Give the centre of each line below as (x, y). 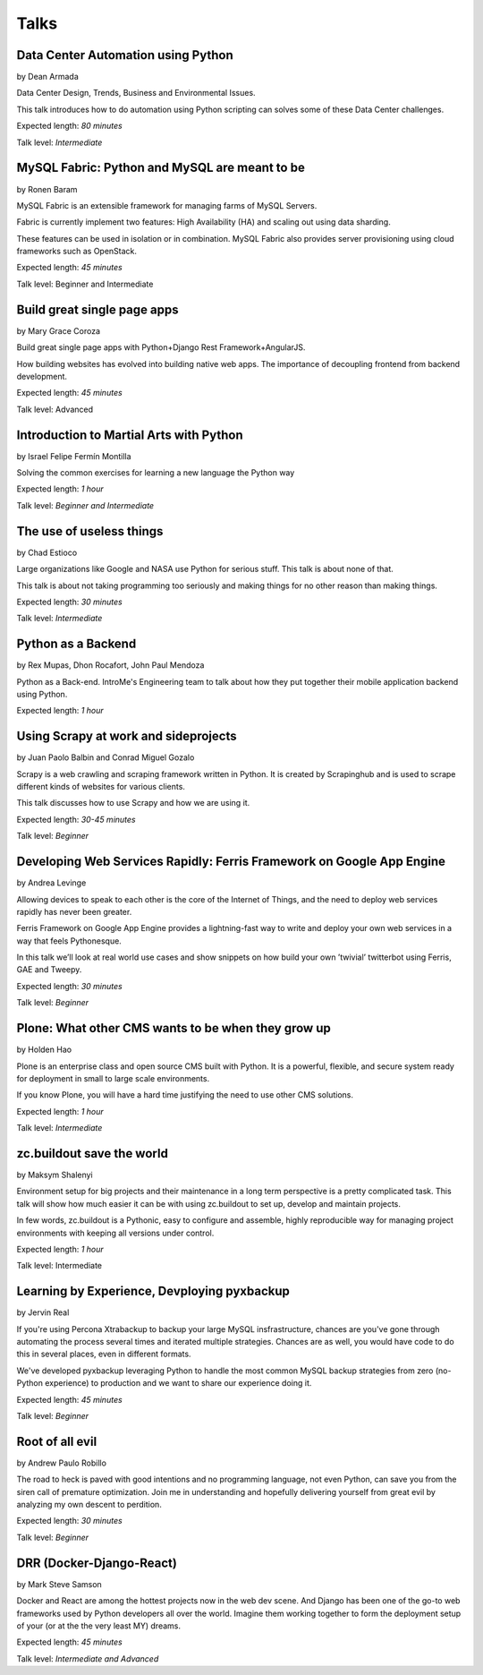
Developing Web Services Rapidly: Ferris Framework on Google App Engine (231, 862)
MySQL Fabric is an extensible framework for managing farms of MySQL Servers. (167, 205)
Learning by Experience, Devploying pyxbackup (153, 1291)
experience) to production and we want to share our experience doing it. (178, 1383)
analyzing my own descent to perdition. (89, 1505)
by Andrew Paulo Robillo (62, 1463)
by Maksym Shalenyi (55, 1175)
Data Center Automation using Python (125, 55)
